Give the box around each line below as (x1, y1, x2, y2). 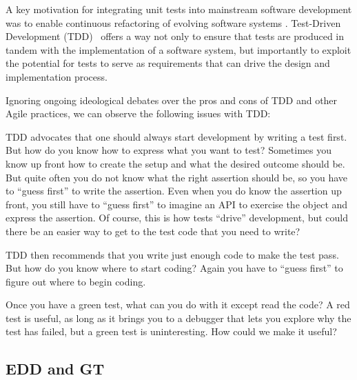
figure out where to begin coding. (6, 274, 146, 288)
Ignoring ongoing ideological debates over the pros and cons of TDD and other (6, 92, 338, 107)
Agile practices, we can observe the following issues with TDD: (6, 106, 271, 121)
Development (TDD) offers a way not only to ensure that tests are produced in (6, 29, 345, 43)
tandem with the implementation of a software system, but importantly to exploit (6, 42, 351, 57)
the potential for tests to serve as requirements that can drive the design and (6, 56, 330, 70)
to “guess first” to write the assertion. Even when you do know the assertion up (6, 183, 342, 198)
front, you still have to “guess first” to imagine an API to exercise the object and (6, 197, 348, 211)
